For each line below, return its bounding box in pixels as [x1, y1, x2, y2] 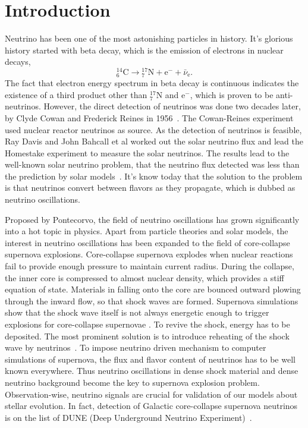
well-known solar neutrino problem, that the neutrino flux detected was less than [5, 158, 300, 171]
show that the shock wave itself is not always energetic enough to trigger [5, 306, 269, 319]
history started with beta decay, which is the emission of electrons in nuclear [5, 43, 284, 56]
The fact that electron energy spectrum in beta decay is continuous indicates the [5, 77, 299, 89]
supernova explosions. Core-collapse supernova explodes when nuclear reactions [5, 248, 293, 260]
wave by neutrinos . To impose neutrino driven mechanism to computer [5, 341, 266, 354]
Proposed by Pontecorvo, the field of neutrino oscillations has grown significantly [5, 213, 300, 225]
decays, [5, 55, 31, 68]
